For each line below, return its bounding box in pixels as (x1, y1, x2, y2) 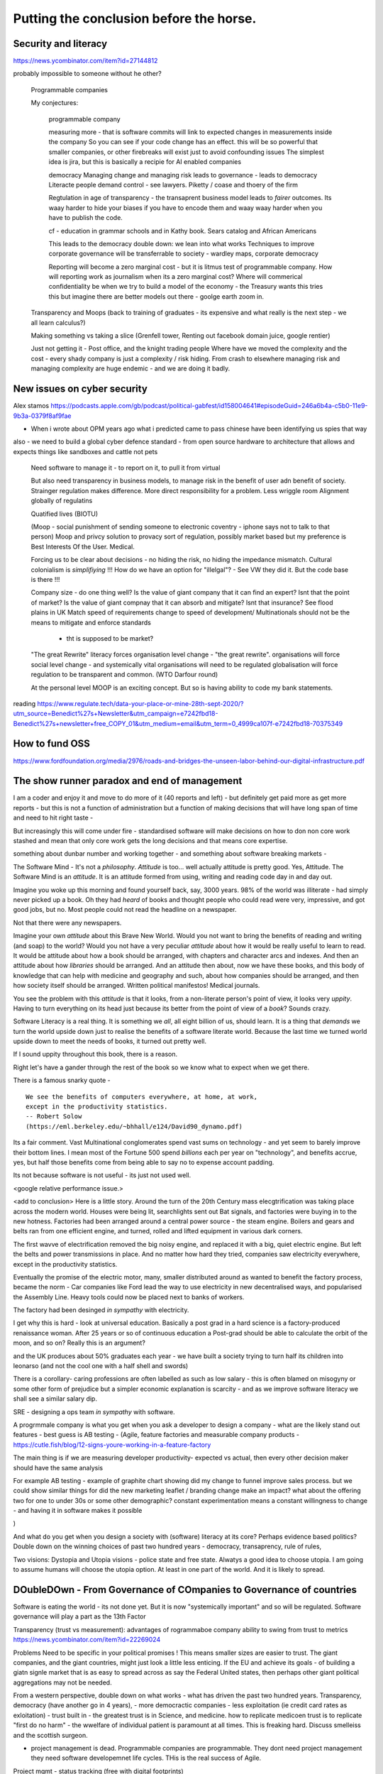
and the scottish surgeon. (13, 1731, 88, 1739)
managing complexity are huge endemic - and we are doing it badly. (30, 364, 231, 373)
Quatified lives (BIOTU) (30, 509, 99, 518)
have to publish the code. (48, 214, 123, 222)
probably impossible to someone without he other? (13, 70, 162, 78)
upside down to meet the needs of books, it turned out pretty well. (13, 1037, 207, 1046)
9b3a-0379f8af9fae (13, 412, 72, 420)
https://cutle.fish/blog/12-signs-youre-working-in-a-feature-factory (13, 1440, 211, 1449)
